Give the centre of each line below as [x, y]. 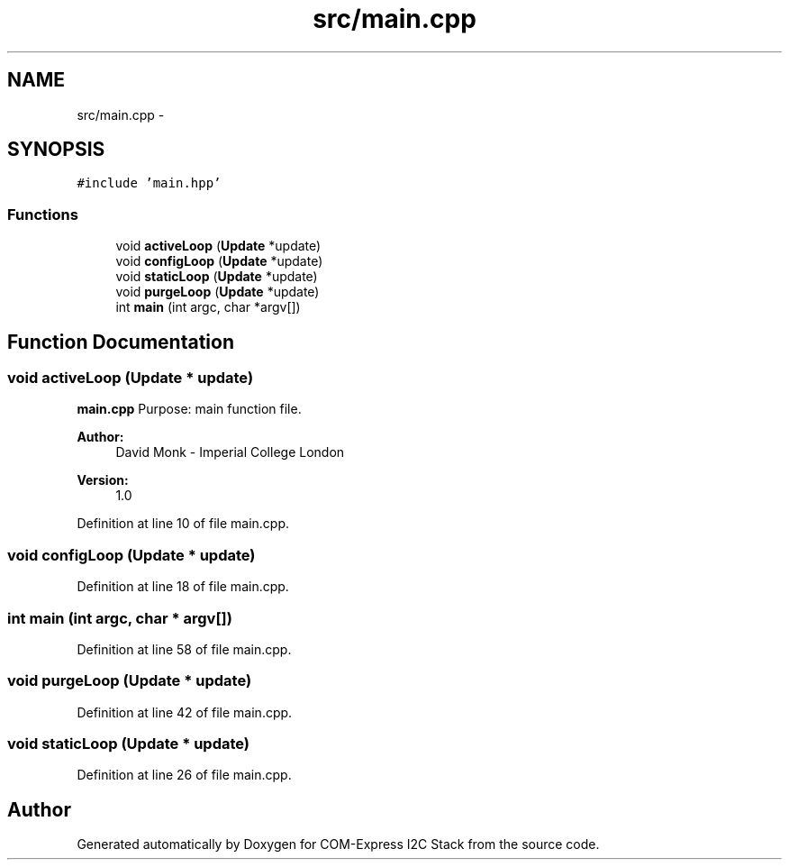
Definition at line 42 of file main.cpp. [185, 712]
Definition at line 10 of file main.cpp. [183, 524]
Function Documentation [121, 342]
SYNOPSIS [56, 150]
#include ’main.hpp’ [149, 183]
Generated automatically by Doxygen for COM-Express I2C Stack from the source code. [338, 844]
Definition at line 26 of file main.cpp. [184, 775]
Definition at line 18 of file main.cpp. [183, 587]
